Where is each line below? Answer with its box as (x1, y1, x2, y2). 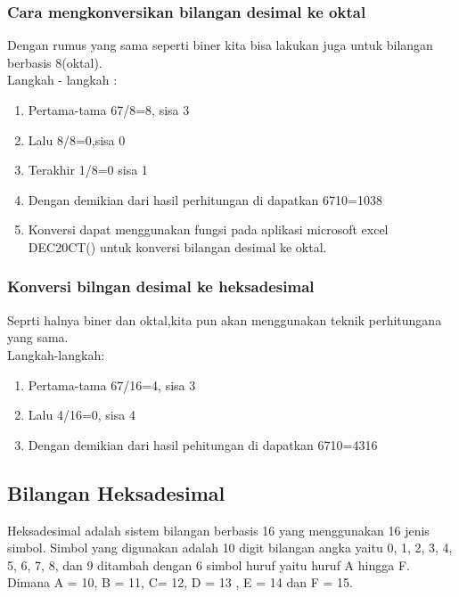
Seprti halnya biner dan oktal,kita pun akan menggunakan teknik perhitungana (7, 310, 442, 329)
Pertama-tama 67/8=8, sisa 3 (28, 101, 190, 119)
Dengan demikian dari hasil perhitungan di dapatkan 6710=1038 (28, 190, 382, 209)
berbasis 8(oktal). (7, 53, 102, 71)
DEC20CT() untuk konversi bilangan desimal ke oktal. (28, 237, 327, 256)
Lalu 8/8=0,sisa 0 (28, 130, 126, 149)
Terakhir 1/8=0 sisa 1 (28, 160, 148, 179)
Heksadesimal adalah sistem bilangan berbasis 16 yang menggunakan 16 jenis (7, 520, 430, 539)
